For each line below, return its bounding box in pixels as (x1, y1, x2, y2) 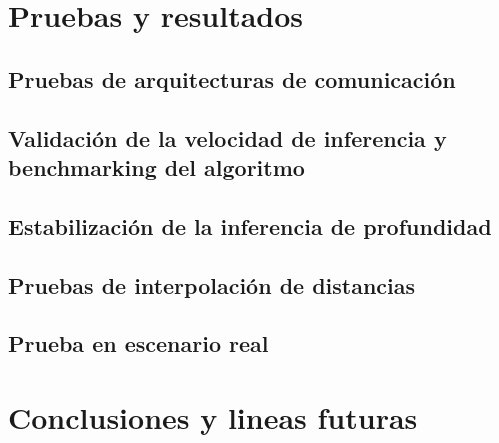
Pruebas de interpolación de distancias (8, 269, 416, 300)
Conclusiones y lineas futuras (8, 396, 418, 437)
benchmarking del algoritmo (8, 151, 305, 182)
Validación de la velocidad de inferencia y (8, 122, 447, 153)
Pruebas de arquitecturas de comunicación (8, 63, 456, 94)
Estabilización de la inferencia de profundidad (8, 210, 492, 241)
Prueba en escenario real (8, 328, 269, 359)
